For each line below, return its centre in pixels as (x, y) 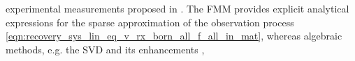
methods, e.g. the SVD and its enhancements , (105, 49)
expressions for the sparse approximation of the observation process (150, 22)
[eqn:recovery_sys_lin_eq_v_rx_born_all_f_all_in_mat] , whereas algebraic (174, 36)
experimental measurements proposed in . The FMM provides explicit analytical (177, 8)
